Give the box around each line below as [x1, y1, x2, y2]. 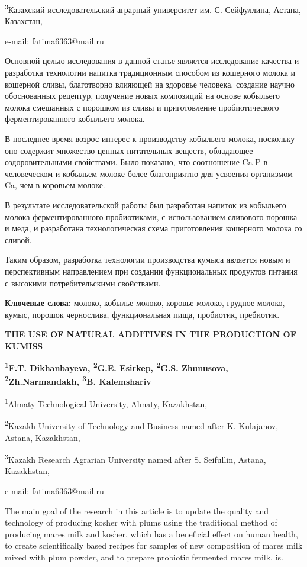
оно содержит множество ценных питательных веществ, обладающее [5, 144, 253, 156]
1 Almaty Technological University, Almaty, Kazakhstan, [5, 396, 208, 410]
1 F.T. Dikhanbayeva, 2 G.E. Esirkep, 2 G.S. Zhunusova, [5, 360, 228, 374]
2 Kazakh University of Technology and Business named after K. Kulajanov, [5, 418, 279, 431]
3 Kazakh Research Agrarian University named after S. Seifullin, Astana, [5, 452, 266, 465]
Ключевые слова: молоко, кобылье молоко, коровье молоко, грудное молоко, [5, 297, 285, 309]
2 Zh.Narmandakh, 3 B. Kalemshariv [5, 373, 151, 388]
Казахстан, [5, 15, 43, 27]
